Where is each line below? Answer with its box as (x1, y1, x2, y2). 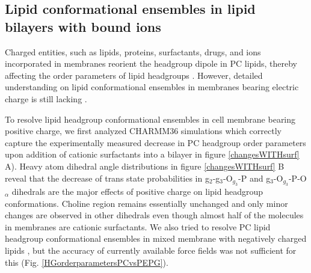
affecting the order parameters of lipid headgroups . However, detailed (5, 69, 263, 81)
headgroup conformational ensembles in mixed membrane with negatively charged (5, 232, 307, 245)
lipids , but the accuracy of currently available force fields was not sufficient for (5, 244, 297, 256)
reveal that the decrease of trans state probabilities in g (5, 171, 209, 184)
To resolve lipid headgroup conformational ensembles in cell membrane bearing (5, 112, 296, 125)
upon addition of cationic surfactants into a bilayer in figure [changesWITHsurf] (5, 148, 300, 161)
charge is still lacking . (5, 92, 87, 105)
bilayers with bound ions (5, 17, 161, 35)
